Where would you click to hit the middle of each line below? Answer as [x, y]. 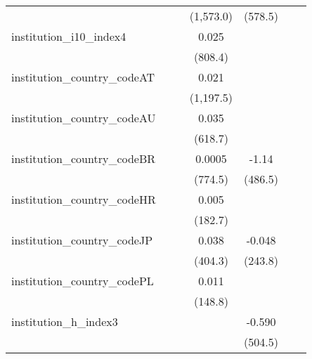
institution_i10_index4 [69, 36]
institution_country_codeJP [82, 240]
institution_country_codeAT [83, 77]
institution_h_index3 [65, 321]
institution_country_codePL [83, 281]
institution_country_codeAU [84, 118]
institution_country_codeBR [84, 158]
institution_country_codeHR [84, 199]
